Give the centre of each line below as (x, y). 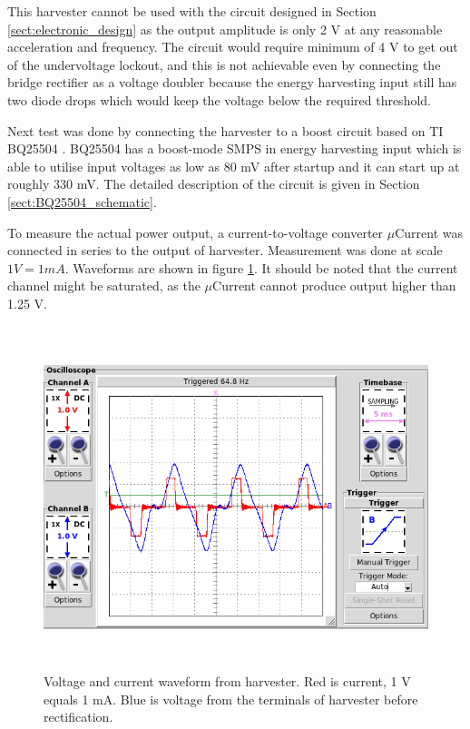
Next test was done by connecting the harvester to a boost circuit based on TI (225, 130)
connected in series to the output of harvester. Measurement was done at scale (225, 250)
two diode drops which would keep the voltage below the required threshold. (219, 99)
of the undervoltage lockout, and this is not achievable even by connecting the (224, 64)
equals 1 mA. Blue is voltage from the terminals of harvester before (231, 699)
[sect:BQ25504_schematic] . (82, 201)
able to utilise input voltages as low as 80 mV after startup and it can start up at (234, 166)
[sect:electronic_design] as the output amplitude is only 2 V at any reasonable (225, 29)
